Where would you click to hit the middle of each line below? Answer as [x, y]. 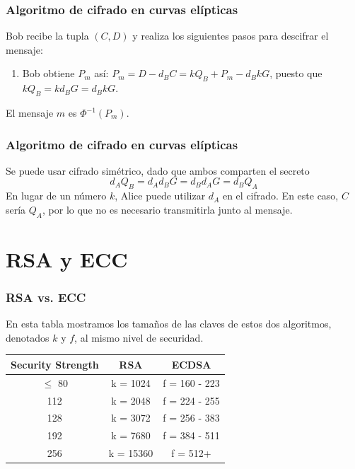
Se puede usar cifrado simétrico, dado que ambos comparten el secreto [158, 170]
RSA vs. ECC [46, 297]
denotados [28, 337]
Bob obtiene [48, 73]
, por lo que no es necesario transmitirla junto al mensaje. [168, 209]
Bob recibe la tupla [47, 36]
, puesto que [296, 73]
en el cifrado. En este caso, [280, 196]
